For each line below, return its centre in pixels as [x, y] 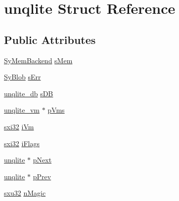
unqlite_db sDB [29, 93]
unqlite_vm [22, 110]
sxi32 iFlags [22, 143]
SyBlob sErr [22, 77]
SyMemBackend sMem [38, 60]
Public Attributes [50, 39]
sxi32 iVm [19, 126]
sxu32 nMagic [25, 193]
